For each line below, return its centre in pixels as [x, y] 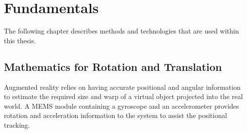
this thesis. [20, 40]
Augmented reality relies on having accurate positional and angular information [122, 87]
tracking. [17, 125]
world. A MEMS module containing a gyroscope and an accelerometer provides [122, 106]
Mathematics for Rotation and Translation [113, 66]
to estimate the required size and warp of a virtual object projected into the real [123, 96]
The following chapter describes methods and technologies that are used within [122, 31]
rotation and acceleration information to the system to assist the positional [115, 115]
